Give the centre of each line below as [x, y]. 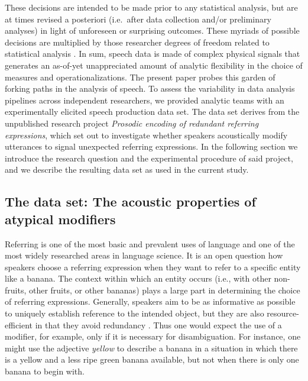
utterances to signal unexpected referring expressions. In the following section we [151, 146]
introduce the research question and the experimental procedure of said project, [149, 158]
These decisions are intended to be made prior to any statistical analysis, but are [151, 7]
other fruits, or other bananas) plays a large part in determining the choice [164, 290]
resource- [283, 313]
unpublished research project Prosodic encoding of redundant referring [132, 123]
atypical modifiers [60, 219]
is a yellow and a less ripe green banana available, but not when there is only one [152, 359]
